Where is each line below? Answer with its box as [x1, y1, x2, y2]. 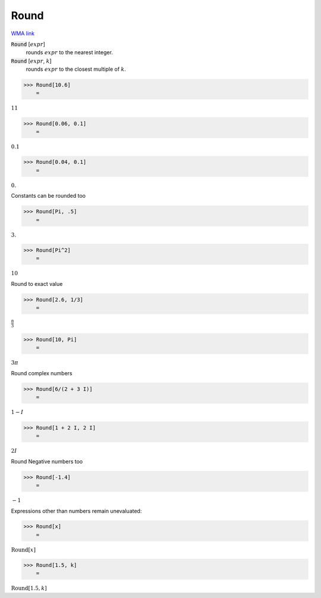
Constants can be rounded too [11, 192, 86, 200]
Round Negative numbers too [11, 457, 83, 465]
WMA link [11, 30, 35, 37]
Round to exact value [11, 280, 63, 287]
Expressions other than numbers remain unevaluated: [11, 507, 142, 515]
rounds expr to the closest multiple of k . [26, 66, 126, 73]
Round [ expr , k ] [11, 57, 52, 64]
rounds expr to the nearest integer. [26, 49, 113, 56]
